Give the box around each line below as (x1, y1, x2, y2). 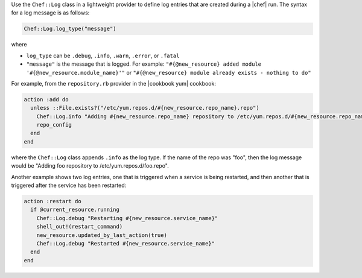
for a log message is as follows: (11, 9, 90, 16)
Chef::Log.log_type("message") (24, 25, 117, 33)
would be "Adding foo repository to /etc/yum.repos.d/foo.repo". (11, 162, 169, 169)
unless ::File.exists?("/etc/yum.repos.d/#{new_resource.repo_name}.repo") (30, 104, 259, 112)
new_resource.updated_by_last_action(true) (36, 232, 167, 238)
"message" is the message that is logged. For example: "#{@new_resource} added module (26, 60, 262, 68)
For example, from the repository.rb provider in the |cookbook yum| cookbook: (11, 80, 217, 87)
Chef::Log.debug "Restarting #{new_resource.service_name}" (36, 215, 218, 221)
